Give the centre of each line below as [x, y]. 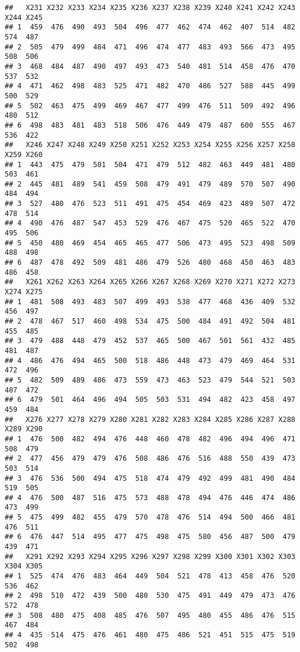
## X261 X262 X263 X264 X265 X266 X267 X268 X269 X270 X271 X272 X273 [150, 282]
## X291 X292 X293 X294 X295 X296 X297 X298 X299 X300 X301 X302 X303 [150, 556]
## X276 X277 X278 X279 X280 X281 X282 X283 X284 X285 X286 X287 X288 [150, 419]
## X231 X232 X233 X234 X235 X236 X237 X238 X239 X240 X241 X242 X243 [150, 8]
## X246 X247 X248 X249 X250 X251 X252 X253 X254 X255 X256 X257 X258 [150, 145]
